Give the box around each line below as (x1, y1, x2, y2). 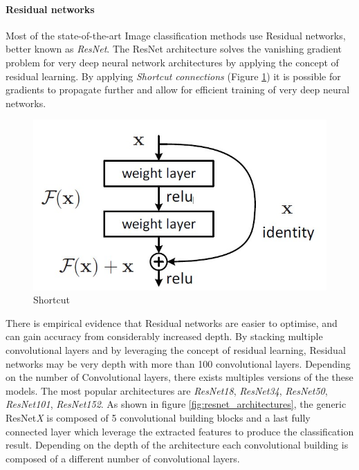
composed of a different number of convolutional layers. (6, 451, 240, 465)
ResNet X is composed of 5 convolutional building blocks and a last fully (6, 410, 311, 424)
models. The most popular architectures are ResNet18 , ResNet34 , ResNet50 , (6, 383, 328, 397)
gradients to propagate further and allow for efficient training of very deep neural (6, 82, 350, 97)
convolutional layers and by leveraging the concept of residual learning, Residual (6, 342, 346, 357)
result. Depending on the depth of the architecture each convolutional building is (6, 438, 349, 452)
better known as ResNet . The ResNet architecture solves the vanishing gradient (6, 41, 342, 56)
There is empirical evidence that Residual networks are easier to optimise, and (6, 315, 338, 330)
